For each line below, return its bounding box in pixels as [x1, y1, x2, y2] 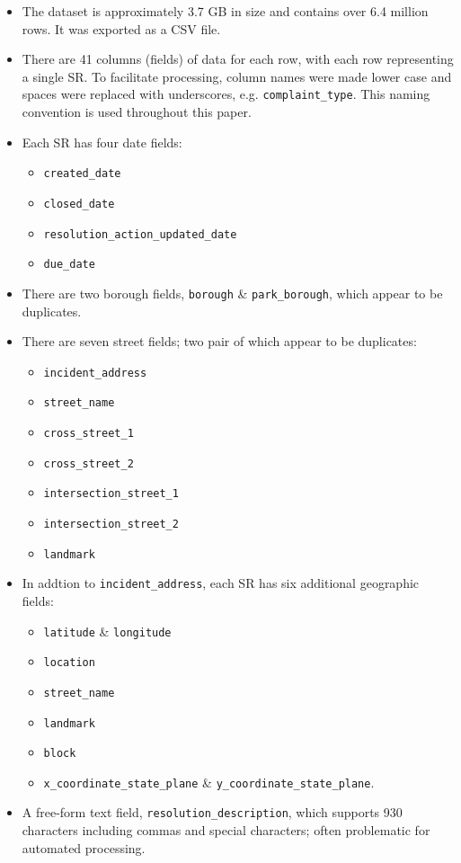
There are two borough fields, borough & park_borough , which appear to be [22, 283, 443, 302]
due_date [43, 258, 95, 271]
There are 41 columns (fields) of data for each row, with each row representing [22, 49, 454, 68]
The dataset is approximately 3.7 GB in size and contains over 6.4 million [22, 2, 429, 20]
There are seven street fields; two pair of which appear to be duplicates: [22, 332, 417, 351]
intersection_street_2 [43, 517, 179, 530]
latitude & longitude [43, 621, 172, 640]
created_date [43, 167, 121, 181]
